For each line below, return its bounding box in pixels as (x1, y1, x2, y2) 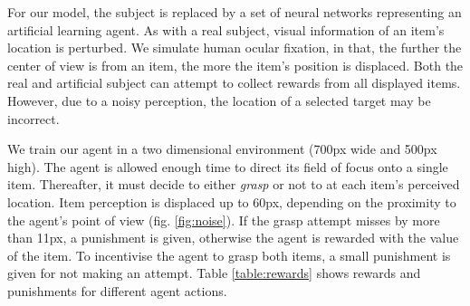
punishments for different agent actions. (7, 281, 227, 300)
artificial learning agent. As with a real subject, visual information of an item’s (7, 20, 445, 39)
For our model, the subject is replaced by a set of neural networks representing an (7, 3, 462, 21)
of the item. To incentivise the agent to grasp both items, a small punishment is (7, 245, 451, 264)
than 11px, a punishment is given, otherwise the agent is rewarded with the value (7, 228, 459, 247)
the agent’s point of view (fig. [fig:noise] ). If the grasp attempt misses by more (7, 210, 440, 229)
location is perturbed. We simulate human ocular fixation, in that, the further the (7, 38, 462, 57)
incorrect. (7, 109, 60, 128)
